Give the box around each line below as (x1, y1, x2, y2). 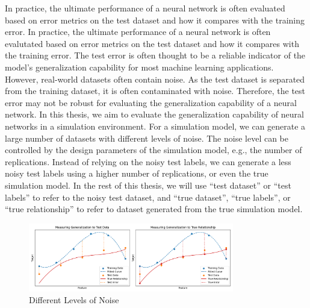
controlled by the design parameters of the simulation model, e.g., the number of (5, 143, 302, 156)
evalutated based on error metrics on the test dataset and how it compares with (5, 37, 299, 49)
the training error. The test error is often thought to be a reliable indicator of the (5, 49, 306, 61)
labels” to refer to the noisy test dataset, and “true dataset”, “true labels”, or (5, 190, 291, 203)
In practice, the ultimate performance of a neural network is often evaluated (5, 2, 285, 14)
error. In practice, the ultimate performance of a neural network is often (5, 25, 271, 38)
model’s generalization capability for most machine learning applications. (5, 60, 274, 73)
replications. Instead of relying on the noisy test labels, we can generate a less (5, 155, 291, 168)
